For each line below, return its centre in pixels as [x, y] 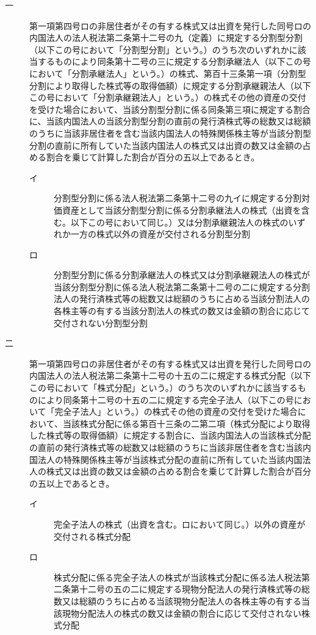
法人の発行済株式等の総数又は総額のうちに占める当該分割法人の [182, 299]
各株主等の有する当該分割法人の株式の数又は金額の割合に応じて [182, 311]
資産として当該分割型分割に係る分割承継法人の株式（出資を [181, 210]
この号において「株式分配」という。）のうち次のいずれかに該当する [163, 388]
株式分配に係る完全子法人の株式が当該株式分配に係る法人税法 [178, 577]
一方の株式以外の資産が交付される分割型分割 [160, 234]
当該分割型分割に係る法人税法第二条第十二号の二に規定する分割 [182, 286]
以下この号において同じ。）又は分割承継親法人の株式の [179, 222]
